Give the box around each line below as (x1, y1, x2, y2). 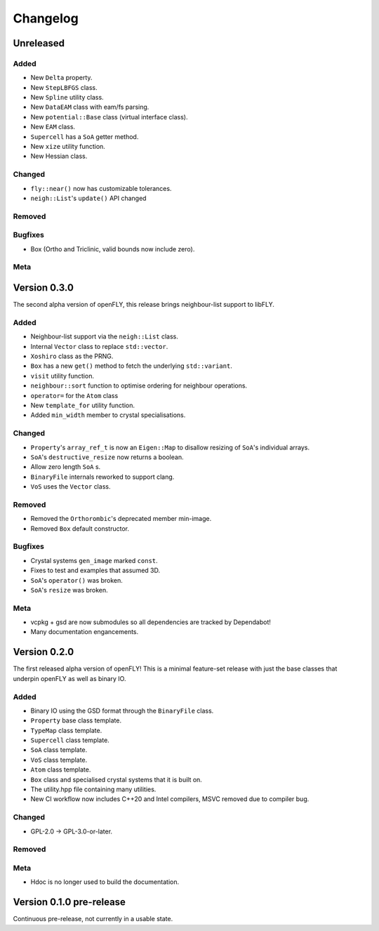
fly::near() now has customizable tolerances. (30, 184, 172, 192)
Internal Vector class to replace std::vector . (30, 342, 168, 350)
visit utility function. (30, 371, 95, 380)
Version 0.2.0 (13, 646, 74, 658)
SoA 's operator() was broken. (30, 576, 123, 584)
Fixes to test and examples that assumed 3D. (30, 566, 161, 575)
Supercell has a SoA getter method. (30, 132, 139, 140)
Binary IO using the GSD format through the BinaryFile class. (30, 706, 214, 715)
